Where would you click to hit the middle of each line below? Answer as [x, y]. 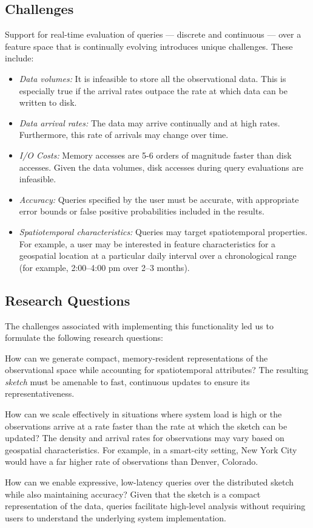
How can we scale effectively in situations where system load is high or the [143, 414]
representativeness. [40, 393]
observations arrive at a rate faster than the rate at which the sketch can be [146, 426]
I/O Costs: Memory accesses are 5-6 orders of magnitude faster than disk [155, 155]
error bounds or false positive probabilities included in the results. [142, 211]
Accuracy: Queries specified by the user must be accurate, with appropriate [159, 199]
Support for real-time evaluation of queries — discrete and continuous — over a [153, 34]
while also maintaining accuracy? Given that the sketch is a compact [133, 494]
